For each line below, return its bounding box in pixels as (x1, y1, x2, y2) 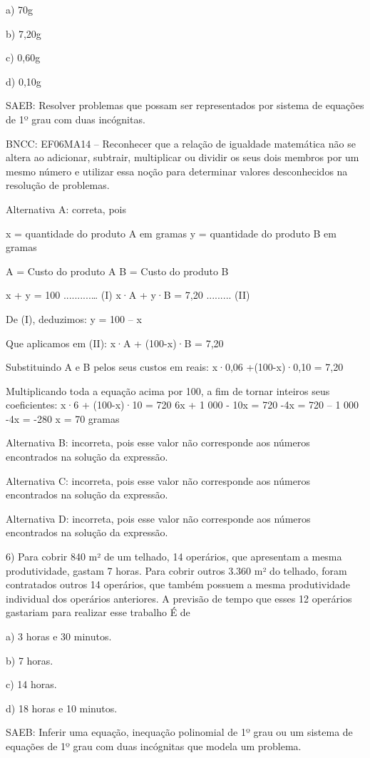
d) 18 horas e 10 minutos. (6, 700, 118, 715)
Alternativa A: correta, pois (6, 201, 126, 216)
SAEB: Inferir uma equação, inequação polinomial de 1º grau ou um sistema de (6, 724, 353, 739)
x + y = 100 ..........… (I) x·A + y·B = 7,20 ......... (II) (6, 287, 250, 302)
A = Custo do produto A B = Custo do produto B (6, 263, 229, 278)
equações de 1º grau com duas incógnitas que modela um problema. (6, 738, 302, 753)
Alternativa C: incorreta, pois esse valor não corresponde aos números (6, 473, 310, 488)
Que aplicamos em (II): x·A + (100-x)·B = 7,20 (6, 335, 224, 350)
